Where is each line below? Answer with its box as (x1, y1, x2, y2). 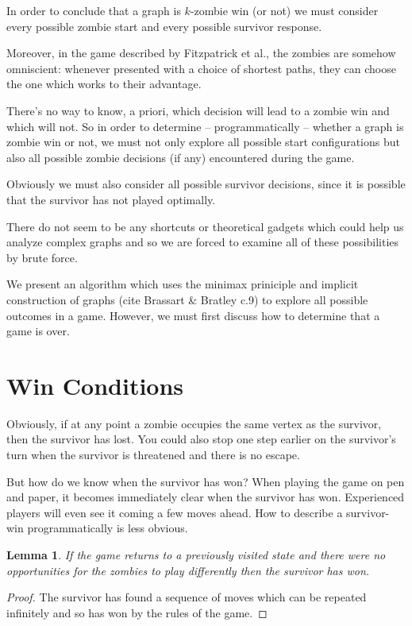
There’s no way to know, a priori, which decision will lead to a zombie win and (6, 102, 390, 118)
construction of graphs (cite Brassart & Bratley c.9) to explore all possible (6, 291, 368, 307)
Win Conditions (6, 369, 184, 401)
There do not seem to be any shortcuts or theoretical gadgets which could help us (6, 218, 404, 234)
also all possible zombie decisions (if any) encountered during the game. (6, 149, 355, 165)
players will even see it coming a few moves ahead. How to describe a (6, 504, 343, 520)
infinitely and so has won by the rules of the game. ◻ (6, 604, 268, 620)
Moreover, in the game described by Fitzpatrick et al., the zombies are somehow (6, 44, 396, 61)
